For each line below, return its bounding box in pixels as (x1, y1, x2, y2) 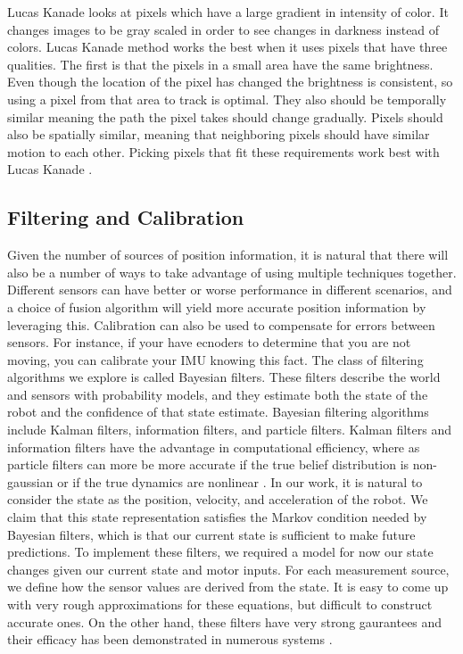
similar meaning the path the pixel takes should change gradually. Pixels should (7, 107, 443, 126)
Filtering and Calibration (7, 203, 244, 231)
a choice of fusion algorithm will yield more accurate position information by (7, 297, 426, 316)
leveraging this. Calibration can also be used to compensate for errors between (7, 315, 435, 334)
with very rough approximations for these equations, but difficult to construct (7, 595, 433, 614)
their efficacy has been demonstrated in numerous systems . (7, 630, 333, 649)
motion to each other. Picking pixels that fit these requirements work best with (7, 142, 440, 161)
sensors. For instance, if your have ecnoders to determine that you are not (7, 333, 411, 352)
